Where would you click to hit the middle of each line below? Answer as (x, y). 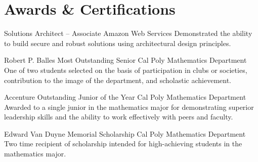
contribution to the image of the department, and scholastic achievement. (118, 80)
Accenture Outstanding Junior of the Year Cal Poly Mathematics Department (125, 97)
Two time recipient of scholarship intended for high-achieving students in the (123, 144)
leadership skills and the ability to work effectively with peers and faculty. (119, 117)
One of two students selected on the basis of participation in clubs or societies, (126, 70)
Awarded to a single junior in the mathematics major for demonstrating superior (129, 107)
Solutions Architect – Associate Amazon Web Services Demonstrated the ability (128, 33)
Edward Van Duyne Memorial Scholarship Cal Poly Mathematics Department (125, 133)
